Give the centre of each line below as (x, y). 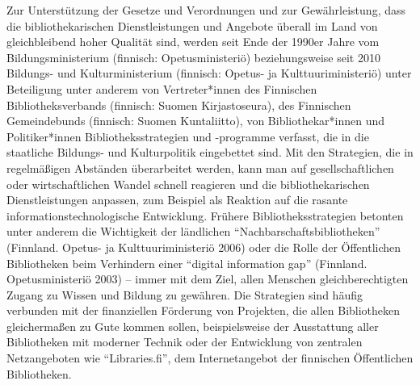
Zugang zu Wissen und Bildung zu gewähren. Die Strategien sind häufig (185, 294)
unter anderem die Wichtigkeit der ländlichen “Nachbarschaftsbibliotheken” (193, 231)
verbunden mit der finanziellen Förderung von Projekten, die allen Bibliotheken (204, 310)
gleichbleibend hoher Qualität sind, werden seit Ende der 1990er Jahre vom (193, 42)
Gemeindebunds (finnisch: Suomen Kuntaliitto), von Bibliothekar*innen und (196, 121)
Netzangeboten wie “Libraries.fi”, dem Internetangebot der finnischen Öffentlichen (210, 358)
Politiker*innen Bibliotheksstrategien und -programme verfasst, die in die (188, 136)
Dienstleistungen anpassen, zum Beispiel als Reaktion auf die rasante (177, 200)
